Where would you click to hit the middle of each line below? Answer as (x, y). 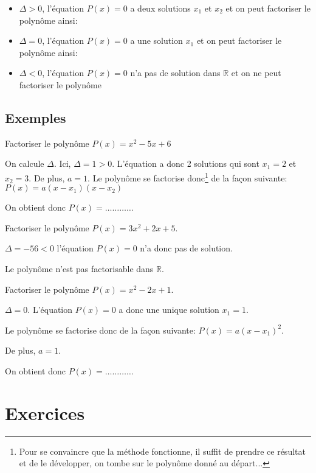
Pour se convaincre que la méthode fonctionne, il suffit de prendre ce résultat (162, 451)
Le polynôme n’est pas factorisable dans (79, 268)
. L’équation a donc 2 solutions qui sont (186, 163)
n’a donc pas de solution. (186, 248)
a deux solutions (160, 8)
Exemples (36, 117)
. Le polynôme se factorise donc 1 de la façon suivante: (187, 177)
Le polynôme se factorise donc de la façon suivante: (100, 330)
